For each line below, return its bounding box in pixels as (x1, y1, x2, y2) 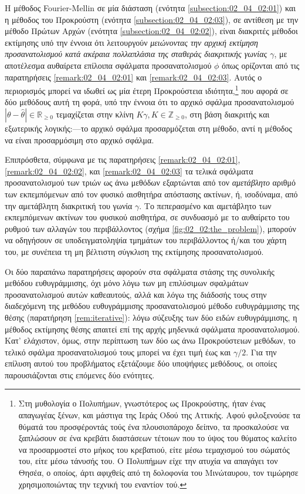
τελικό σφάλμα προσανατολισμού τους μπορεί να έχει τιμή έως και (5, 345, 231, 358)
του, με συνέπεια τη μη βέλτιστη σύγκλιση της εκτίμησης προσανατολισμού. (5, 245, 264, 257)
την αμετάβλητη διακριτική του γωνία (5, 199, 133, 211)
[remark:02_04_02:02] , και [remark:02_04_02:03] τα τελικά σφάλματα (5, 164, 253, 177)
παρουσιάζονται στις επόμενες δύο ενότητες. (5, 368, 155, 381)
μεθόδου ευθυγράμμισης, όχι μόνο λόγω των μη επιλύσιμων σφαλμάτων (5, 277, 249, 289)
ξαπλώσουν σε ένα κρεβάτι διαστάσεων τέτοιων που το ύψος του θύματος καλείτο (18, 432, 297, 444)
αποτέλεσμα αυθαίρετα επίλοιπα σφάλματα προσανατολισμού (5, 59, 212, 71)
